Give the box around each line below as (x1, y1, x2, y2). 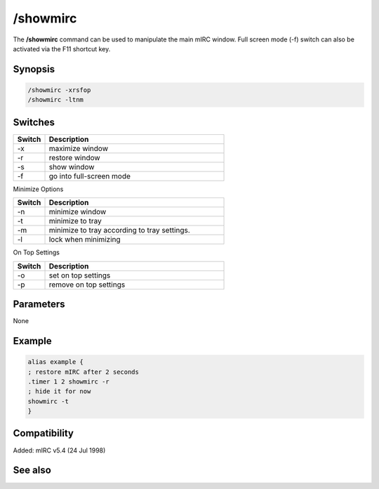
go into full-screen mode (48, 171, 131, 181)
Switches (13, 116, 55, 128)
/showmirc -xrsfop (27, 86, 91, 94)
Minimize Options (13, 185, 64, 193)
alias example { (27, 358, 84, 366)
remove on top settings (48, 280, 126, 289)
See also (13, 464, 52, 476)
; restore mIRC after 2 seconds (27, 367, 140, 376)
